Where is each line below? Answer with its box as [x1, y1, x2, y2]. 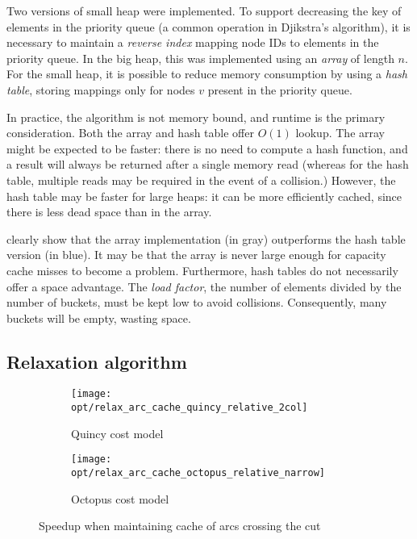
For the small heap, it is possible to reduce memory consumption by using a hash [6, 65, 407, 82]
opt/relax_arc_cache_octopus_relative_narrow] [71, 467, 325, 479]
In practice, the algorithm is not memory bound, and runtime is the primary [6, 108, 386, 125]
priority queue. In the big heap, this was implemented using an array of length [6, 49, 394, 66]
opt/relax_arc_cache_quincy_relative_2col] [71, 402, 308, 414]
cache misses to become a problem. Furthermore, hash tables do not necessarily [6, 261, 398, 278]
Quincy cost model [71, 424, 164, 441]
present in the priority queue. [207, 81, 352, 98]
